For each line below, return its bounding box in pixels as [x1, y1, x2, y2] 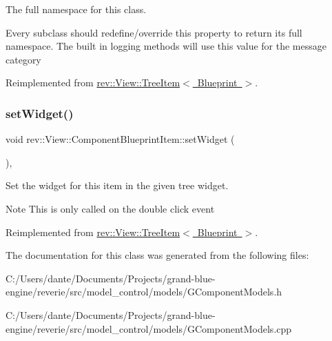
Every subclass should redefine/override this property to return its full [6, 25, 302, 39]
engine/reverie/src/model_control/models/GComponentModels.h [6, 284, 282, 299]
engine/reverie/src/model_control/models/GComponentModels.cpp [6, 321, 292, 335]
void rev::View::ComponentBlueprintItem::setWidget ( [6, 132, 235, 146]
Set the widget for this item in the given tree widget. [6, 178, 229, 193]
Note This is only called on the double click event [6, 201, 215, 215]
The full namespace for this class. [6, 2, 147, 16]
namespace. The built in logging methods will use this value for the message [6, 39, 326, 53]
